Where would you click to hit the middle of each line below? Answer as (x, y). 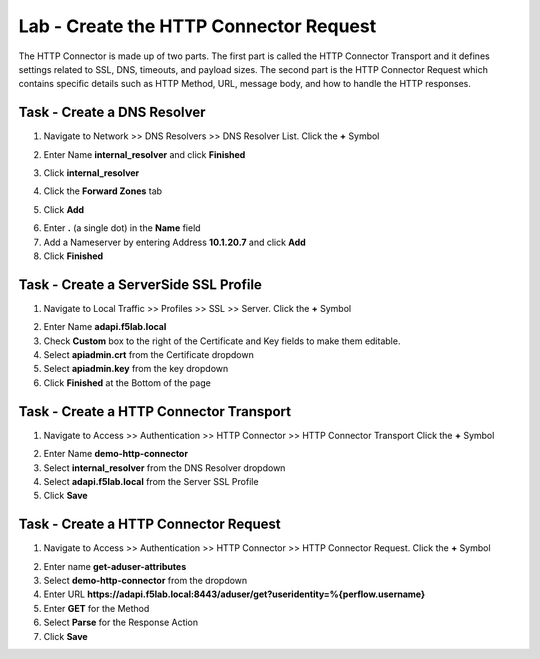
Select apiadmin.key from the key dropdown (136, 369)
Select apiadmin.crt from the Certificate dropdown (148, 355)
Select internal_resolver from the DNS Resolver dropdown (164, 467)
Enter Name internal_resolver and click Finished (144, 154)
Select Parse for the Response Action (121, 622)
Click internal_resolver (91, 173)
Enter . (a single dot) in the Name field (122, 228)
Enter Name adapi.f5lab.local (105, 327)
